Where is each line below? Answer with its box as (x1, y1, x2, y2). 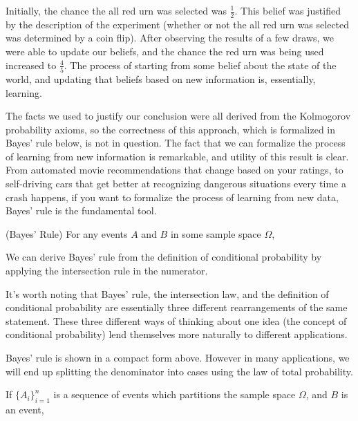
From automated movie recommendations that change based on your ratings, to (6, 162, 343, 177)
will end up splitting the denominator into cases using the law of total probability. (6, 364, 353, 378)
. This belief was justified (234, 3, 341, 17)
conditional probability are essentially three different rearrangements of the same (6, 300, 348, 315)
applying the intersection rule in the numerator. (6, 263, 208, 278)
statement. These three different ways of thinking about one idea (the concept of (6, 313, 347, 328)
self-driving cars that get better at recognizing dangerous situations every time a (6, 176, 346, 191)
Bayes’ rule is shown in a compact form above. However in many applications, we (6, 350, 350, 365)
